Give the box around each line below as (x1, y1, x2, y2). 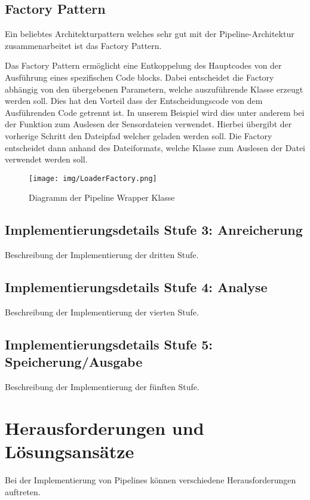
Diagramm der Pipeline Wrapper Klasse (29, 191, 175, 204)
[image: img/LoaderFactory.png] (29, 174, 157, 183)
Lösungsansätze (5, 439, 134, 464)
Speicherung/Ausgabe (5, 352, 143, 371)
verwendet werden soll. (5, 153, 88, 165)
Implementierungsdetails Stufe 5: (5, 335, 213, 353)
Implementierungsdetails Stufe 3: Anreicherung (5, 220, 303, 239)
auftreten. (5, 485, 41, 498)
